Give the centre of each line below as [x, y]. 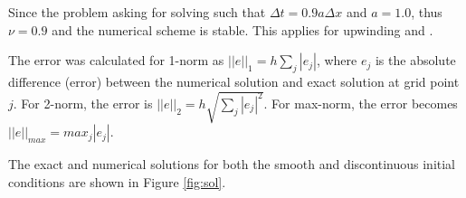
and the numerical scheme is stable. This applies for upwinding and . [243, 29]
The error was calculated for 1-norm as [116, 60]
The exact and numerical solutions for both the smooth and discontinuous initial [232, 164]
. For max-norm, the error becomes [361, 103]
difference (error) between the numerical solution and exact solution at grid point [234, 81]
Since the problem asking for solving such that [137, 12]
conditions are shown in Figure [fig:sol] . [117, 181]
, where [337, 60]
